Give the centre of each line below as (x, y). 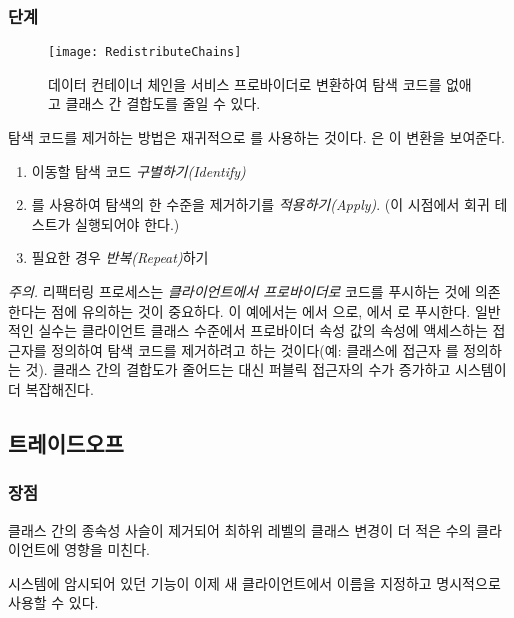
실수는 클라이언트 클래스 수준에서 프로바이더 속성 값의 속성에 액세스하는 (263, 330)
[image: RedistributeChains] (145, 52)
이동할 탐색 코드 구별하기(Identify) (138, 170)
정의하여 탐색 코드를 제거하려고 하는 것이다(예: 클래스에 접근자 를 (255, 349)
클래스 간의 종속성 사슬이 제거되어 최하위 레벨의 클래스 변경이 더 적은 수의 (240, 529)
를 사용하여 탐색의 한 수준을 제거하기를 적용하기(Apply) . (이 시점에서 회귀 (260, 204)
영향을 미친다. (107, 549)
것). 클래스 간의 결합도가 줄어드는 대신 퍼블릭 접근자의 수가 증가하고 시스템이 (266, 369)
